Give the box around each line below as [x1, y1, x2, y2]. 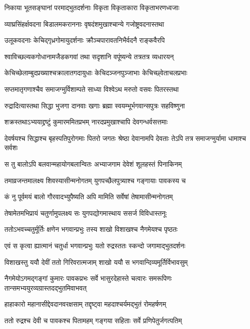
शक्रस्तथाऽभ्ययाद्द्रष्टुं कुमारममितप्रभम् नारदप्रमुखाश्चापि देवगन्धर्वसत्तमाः [4, 117, 168, 127]
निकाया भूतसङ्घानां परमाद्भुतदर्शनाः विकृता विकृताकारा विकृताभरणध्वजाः [4, 2, 179, 12]
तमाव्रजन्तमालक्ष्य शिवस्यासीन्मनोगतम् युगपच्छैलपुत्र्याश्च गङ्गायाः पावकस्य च [4, 175, 186, 185]
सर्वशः [4, 142, 18, 153]
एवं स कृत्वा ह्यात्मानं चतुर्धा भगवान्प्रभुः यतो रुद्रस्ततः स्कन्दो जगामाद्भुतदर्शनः [4, 240, 186, 250]
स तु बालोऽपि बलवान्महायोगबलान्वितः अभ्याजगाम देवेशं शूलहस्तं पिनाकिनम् [4, 158, 182, 169]
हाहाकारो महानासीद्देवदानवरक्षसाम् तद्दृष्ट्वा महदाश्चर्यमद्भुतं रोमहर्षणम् [4, 299, 166, 309]
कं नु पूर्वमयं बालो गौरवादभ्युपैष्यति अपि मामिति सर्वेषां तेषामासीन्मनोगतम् [4, 191, 173, 202]
